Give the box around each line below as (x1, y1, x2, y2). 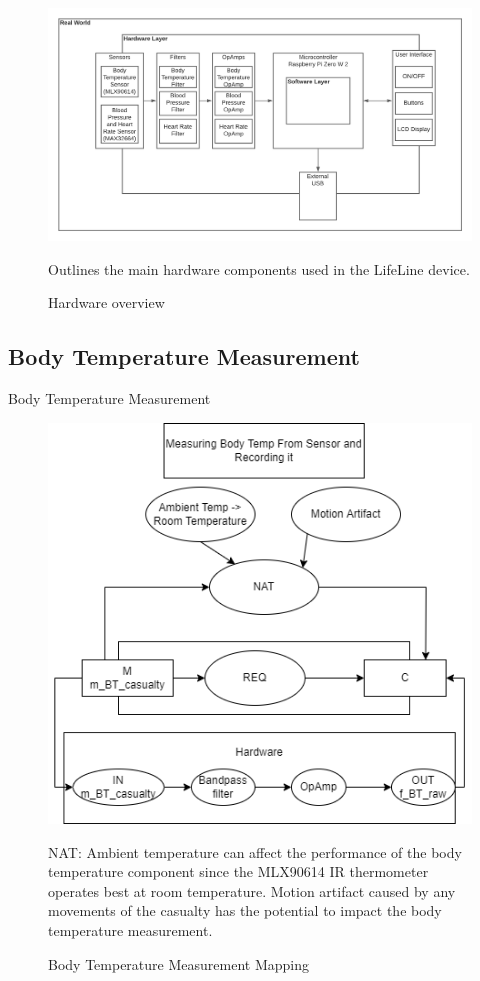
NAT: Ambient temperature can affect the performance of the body (48, 841, 462, 862)
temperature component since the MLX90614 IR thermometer (48, 861, 429, 882)
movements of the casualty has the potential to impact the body (48, 900, 442, 921)
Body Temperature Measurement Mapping (48, 953, 309, 974)
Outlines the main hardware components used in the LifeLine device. (48, 258, 470, 279)
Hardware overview (48, 292, 165, 313)
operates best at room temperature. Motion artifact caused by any (48, 880, 456, 901)
